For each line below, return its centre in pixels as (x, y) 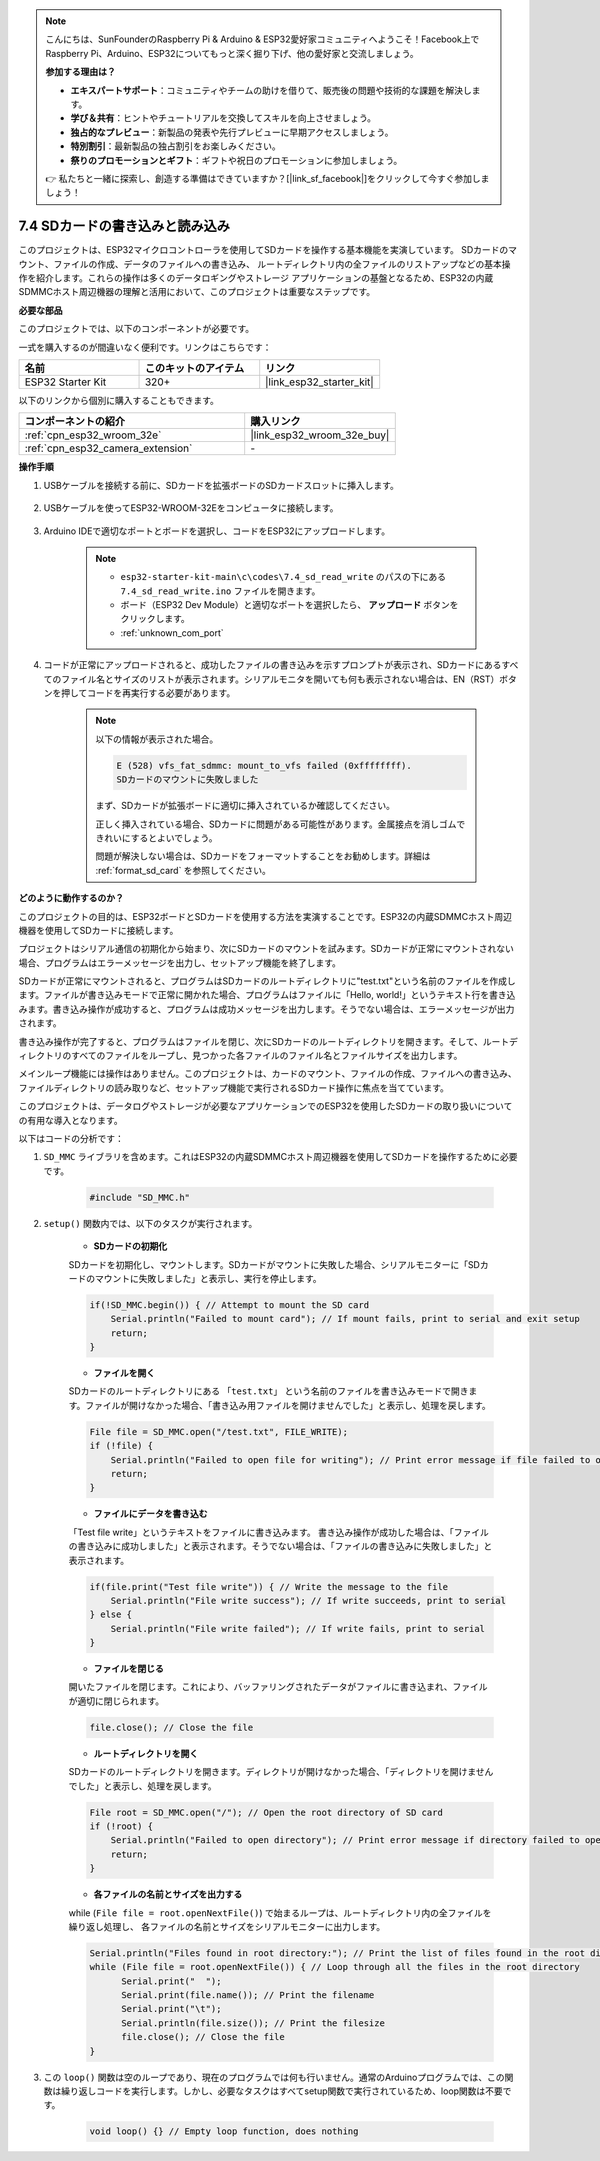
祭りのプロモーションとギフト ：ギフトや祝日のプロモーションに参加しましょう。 (236, 160)
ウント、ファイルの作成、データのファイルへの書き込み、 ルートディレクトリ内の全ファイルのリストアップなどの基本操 (264, 264)
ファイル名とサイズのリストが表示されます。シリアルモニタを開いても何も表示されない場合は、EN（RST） (280, 679)
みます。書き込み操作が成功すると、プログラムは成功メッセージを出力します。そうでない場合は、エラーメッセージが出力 (266, 1009)
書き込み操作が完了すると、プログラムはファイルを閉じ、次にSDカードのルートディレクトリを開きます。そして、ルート (264, 1041)
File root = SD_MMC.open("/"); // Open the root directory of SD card (266, 1812)
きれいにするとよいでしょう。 (156, 837)
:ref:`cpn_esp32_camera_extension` (108, 448)
